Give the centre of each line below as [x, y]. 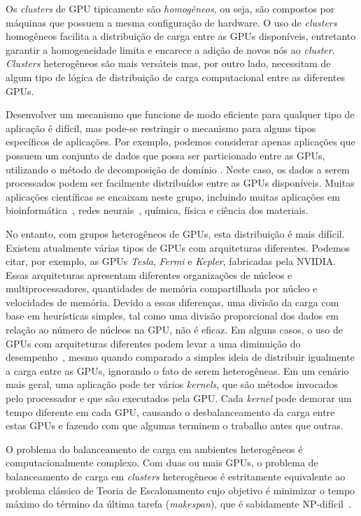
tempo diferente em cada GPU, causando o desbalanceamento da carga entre [170, 411]
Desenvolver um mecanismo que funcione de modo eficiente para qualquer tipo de [180, 114]
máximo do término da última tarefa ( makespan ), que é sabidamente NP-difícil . [178, 504]
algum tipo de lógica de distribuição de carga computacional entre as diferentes [175, 77]
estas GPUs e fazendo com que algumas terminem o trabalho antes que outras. [175, 425]
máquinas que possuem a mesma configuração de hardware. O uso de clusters [171, 22]
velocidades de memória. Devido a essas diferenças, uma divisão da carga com [172, 302]
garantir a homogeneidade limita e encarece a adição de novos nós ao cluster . [170, 49]
